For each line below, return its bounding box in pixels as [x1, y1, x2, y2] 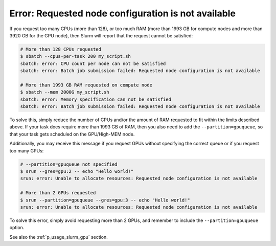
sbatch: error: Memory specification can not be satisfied [20, 96, 171, 102]
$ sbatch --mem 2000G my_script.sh [20, 90, 109, 95]
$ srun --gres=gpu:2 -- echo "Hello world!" [20, 168, 134, 174]
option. [9, 225, 25, 231]
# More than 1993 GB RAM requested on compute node [20, 82, 153, 88]
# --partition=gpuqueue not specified [20, 161, 118, 167]
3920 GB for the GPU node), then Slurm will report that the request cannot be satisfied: [9, 32, 193, 38]
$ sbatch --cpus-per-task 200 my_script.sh [20, 54, 131, 59]
